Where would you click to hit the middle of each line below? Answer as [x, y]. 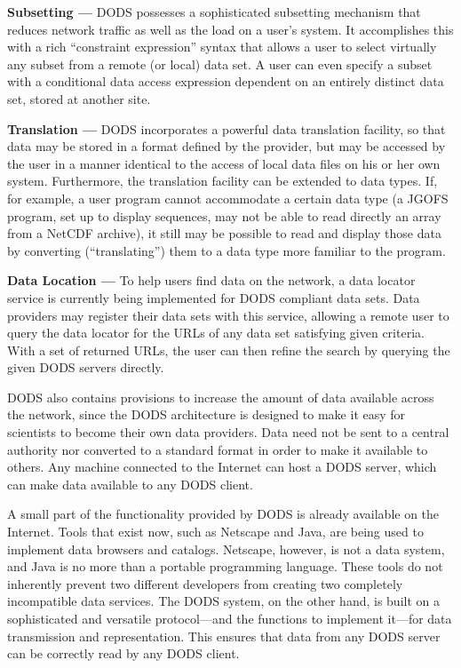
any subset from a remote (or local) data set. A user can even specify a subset [220, 64]
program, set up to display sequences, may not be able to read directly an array [224, 215]
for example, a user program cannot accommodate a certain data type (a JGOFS [228, 198]
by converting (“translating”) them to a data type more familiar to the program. [227, 250]
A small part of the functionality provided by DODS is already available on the [223, 514]
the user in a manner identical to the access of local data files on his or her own [224, 163]
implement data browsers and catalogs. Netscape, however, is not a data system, [226, 549]
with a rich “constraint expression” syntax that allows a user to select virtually [222, 47]
